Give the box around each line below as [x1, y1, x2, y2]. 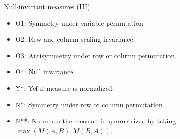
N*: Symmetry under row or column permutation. [15, 99, 164, 109]
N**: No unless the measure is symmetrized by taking [15, 116, 176, 126]
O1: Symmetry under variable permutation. [15, 17, 145, 28]
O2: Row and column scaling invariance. [15, 34, 135, 44]
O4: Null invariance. [15, 67, 75, 77]
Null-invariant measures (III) [4, 1, 90, 11]
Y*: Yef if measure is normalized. [15, 83, 114, 93]
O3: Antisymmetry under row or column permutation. [15, 50, 177, 60]
